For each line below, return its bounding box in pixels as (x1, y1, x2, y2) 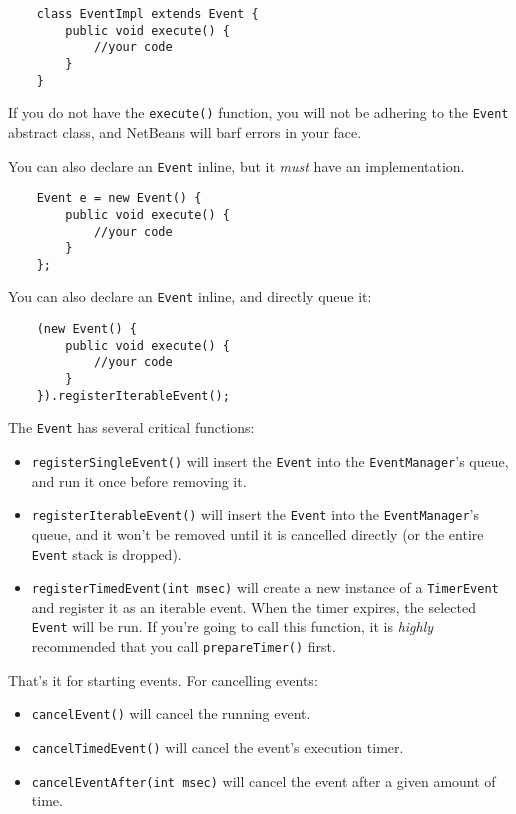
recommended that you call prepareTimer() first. (31, 636, 336, 657)
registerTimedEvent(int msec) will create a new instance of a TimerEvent (31, 577, 499, 598)
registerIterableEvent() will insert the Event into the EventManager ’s (31, 504, 479, 525)
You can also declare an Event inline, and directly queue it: (8, 286, 372, 307)
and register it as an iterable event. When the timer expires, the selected (31, 596, 476, 617)
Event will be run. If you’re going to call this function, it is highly (31, 616, 434, 637)
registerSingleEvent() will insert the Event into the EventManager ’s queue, (31, 451, 509, 472)
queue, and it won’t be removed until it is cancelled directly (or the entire (31, 523, 484, 544)
